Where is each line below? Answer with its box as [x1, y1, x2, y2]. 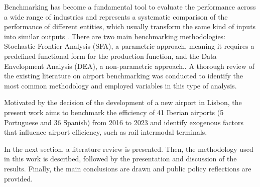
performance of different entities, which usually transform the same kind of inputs [4, 21, 256, 32]
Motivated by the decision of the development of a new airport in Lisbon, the [4, 97, 242, 108]
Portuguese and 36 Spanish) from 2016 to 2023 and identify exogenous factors [4, 117, 244, 127]
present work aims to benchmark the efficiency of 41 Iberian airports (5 [4, 107, 224, 117]
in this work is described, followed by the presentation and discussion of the [4, 153, 237, 164]
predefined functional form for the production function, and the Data [4, 50, 217, 61]
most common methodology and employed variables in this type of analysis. [4, 80, 237, 90]
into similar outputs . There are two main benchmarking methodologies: [4, 31, 226, 41]
